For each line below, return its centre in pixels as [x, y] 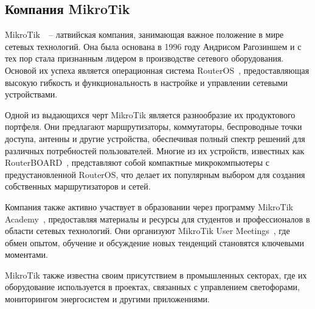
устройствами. [31, 94]
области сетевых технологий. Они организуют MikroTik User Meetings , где [147, 231]
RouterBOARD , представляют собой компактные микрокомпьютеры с [137, 162]
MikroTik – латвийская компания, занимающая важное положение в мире [144, 34]
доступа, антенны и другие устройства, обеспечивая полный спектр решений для [155, 138]
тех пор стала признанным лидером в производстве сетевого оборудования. [144, 58]
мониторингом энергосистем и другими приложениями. [107, 299]
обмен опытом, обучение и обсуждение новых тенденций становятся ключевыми [154, 242]
